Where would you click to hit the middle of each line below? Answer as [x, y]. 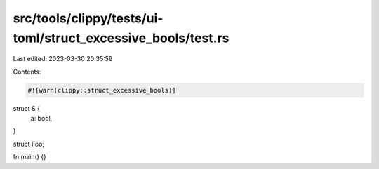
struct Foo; [29, 144]
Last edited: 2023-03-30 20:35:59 [63, 59]
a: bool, [41, 119]
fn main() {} [30, 157]
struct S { [26, 108]
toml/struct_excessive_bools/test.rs [121, 38]
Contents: [27, 72]
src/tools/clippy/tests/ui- [88, 18]
